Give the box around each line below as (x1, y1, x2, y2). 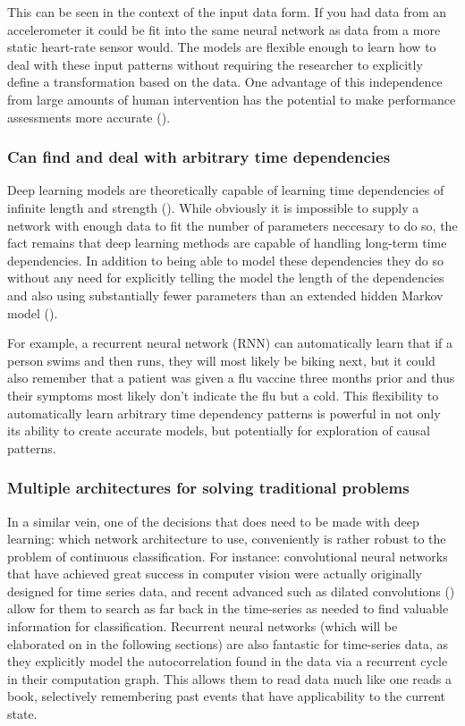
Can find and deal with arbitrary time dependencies (7, 146, 391, 168)
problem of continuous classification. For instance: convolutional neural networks (7, 546, 448, 565)
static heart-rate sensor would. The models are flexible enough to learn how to (7, 38, 436, 56)
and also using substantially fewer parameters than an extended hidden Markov (7, 285, 444, 304)
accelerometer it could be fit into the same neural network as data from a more (7, 20, 441, 38)
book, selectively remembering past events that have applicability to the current (7, 687, 445, 705)
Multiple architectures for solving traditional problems (7, 477, 410, 499)
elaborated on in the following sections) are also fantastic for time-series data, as (7, 634, 448, 653)
